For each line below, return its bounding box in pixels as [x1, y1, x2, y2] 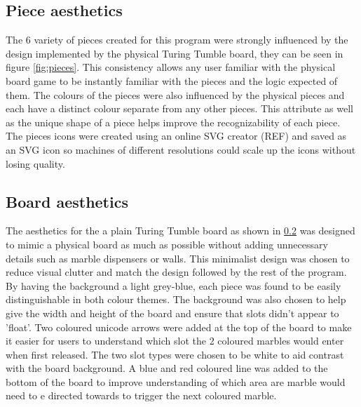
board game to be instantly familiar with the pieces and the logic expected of [6, 73, 338, 88]
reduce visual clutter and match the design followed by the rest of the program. [6, 265, 347, 279]
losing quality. [6, 156, 65, 171]
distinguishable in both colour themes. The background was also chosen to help [6, 292, 346, 307]
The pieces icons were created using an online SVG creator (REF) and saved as [6, 128, 347, 143]
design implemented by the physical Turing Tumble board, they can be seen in [6, 46, 343, 60]
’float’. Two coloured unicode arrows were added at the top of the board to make [6, 319, 352, 334]
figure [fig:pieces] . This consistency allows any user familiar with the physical [6, 60, 336, 74]
